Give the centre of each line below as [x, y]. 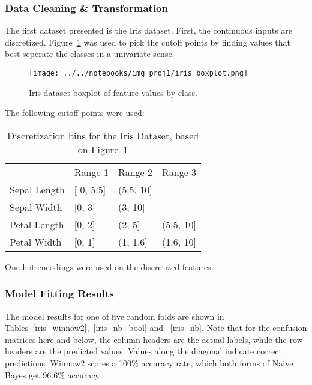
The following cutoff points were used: [75, 113]
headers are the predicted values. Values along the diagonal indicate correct [144, 351]
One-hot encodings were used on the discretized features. [109, 266]
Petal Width [36, 241]
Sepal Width [36, 207]
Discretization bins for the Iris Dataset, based [103, 135]
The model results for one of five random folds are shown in [115, 316]
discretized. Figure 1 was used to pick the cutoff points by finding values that [148, 42]
